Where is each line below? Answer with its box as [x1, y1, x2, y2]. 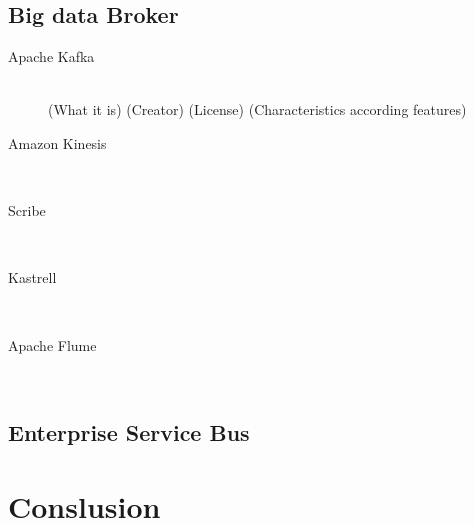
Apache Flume [8, 334, 97, 355]
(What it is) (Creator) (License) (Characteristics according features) [48, 99, 467, 120]
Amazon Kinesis [8, 132, 107, 153]
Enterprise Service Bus [8, 417, 250, 448]
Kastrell [8, 267, 57, 288]
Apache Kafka [8, 46, 95, 67]
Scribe [8, 200, 46, 221]
